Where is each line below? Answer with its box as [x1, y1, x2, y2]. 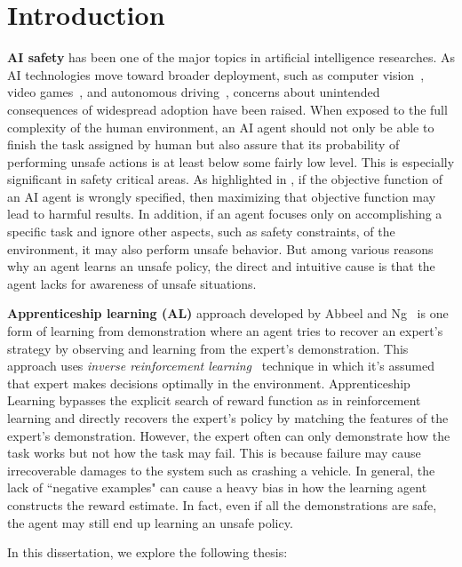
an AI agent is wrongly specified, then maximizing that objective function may [7, 187, 436, 205]
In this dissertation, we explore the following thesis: [7, 543, 288, 562]
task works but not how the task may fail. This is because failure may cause [7, 443, 421, 462]
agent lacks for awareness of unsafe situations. [7, 274, 257, 292]
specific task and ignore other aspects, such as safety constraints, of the [7, 222, 395, 241]
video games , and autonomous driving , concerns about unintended [7, 83, 380, 101]
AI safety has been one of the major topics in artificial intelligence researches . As [7, 48, 455, 67]
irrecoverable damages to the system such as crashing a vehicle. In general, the [7, 460, 435, 479]
